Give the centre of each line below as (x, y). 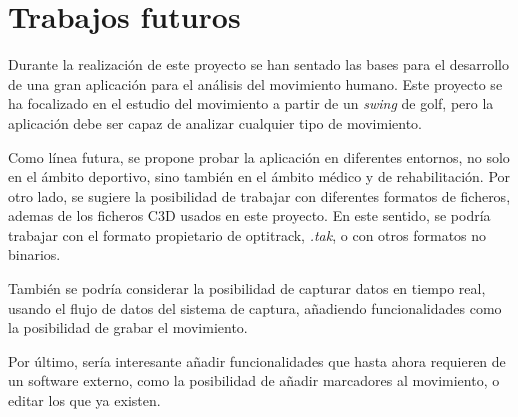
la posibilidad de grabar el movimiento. (128, 327)
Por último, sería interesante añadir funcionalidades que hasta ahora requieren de (257, 360)
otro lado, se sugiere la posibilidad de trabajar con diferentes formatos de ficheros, (259, 195)
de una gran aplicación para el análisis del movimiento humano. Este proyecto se (255, 83)
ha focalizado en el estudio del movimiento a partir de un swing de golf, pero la (251, 103)
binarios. (34, 254)
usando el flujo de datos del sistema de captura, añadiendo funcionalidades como (255, 307)
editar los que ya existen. (84, 400)
